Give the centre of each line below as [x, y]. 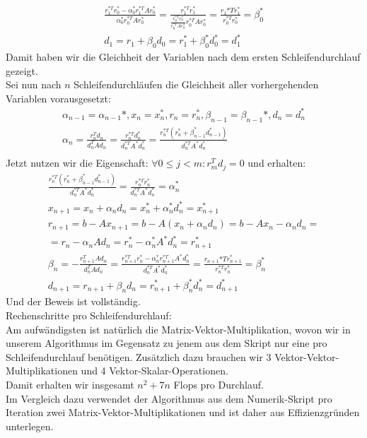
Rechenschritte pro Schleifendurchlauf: [89, 315]
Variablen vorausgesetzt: [58, 98]
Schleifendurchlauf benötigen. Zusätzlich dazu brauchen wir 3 [139, 356]
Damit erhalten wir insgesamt [70, 384]
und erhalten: [277, 163]
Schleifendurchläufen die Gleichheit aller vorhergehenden [196, 84]
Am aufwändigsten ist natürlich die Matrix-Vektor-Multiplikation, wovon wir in [178, 329]
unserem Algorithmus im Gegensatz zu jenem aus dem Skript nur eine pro [167, 343]
